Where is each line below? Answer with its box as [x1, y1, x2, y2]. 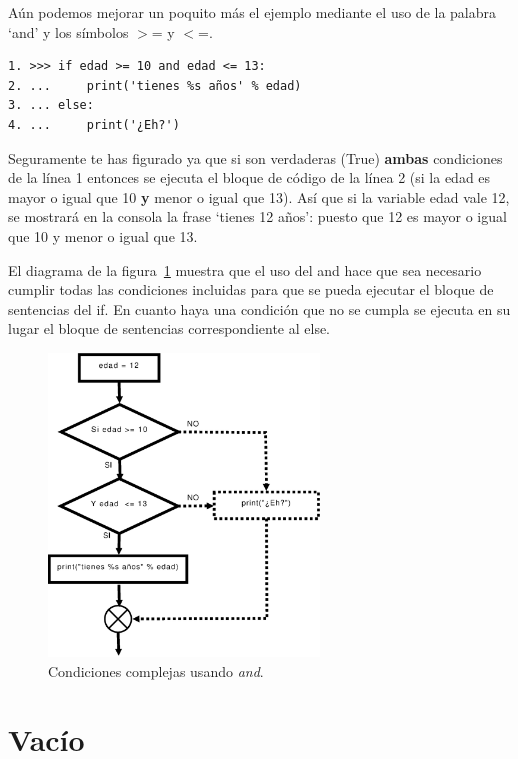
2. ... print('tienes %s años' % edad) [8, 78, 302, 93]
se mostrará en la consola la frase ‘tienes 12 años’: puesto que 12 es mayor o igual [8, 206, 507, 227]
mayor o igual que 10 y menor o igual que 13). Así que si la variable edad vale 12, [8, 186, 510, 207]
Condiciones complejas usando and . [48, 660, 264, 681]
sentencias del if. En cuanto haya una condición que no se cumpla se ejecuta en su [8, 298, 511, 319]
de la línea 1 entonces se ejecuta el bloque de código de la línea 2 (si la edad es [8, 167, 491, 188]
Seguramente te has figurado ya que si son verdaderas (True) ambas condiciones [8, 147, 503, 168]
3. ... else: [8, 98, 94, 113]
